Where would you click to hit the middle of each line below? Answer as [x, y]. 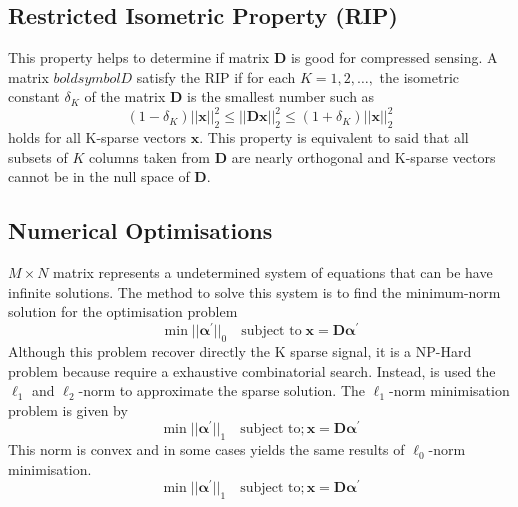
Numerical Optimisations [140, 230]
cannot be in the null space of [99, 176]
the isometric [419, 76]
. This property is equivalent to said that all [334, 137]
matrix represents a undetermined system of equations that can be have [273, 272]
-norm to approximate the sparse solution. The [222, 390]
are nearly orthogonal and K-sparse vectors [363, 156]
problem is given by [68, 409]
